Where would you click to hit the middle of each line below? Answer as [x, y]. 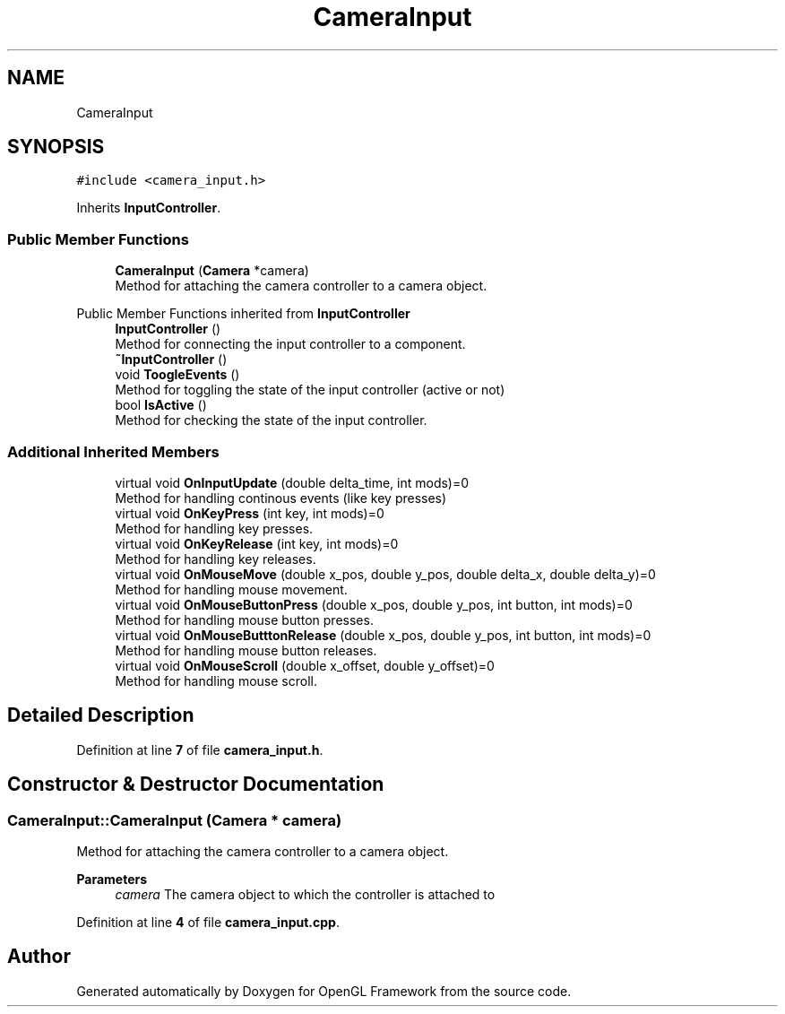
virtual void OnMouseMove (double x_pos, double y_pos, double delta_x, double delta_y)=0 [385, 574]
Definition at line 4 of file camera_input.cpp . [208, 922]
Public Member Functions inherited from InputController [243, 314]
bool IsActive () [161, 405]
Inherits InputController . [149, 208]
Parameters [112, 879]
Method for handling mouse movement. [231, 589]
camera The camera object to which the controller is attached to [305, 894]
